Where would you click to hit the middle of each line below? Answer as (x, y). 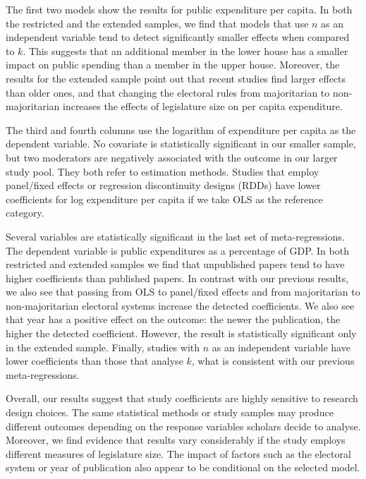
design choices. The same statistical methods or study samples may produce (170, 412)
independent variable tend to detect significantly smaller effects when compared (178, 37)
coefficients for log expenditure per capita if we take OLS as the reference (164, 199)
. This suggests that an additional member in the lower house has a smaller (185, 50)
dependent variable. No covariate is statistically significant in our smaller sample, (181, 144)
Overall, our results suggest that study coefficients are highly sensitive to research (182, 398)
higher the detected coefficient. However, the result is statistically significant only (181, 333)
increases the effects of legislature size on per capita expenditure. (202, 106)
